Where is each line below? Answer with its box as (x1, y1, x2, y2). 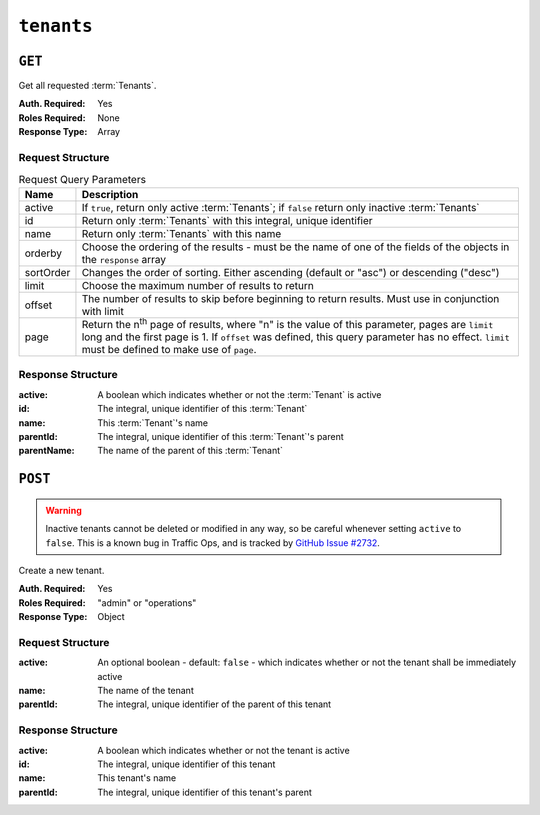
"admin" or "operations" (97, 596, 197, 609)
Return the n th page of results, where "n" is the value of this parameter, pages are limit (81, 315, 494, 332)
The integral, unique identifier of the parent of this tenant (97, 698, 332, 710)
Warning (45, 504, 82, 516)
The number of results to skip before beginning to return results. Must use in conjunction (81, 291, 500, 305)
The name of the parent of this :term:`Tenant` (97, 445, 284, 457)
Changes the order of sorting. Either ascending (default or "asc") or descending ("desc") (81, 265, 500, 279)
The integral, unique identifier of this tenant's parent (97, 786, 312, 798)
